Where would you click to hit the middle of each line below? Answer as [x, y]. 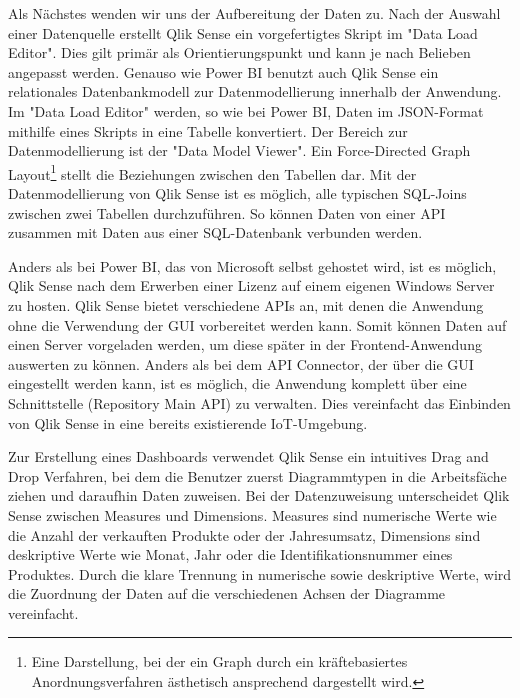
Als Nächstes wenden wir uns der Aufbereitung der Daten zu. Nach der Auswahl [254, 13]
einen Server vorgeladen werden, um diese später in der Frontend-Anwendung [245, 344]
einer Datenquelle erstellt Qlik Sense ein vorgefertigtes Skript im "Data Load [243, 32]
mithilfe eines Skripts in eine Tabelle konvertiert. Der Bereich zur [208, 130]
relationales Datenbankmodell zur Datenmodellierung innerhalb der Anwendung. [255, 91]
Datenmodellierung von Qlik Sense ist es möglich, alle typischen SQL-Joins [237, 193]
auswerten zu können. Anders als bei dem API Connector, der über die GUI [241, 363]
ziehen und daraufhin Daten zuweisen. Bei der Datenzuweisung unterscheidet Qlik [259, 495]
